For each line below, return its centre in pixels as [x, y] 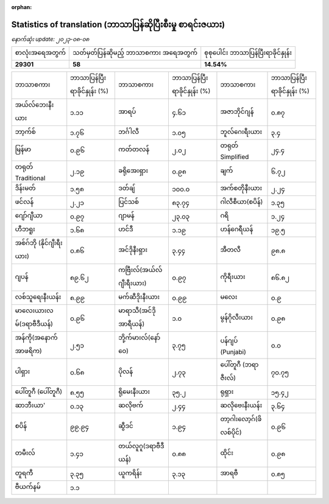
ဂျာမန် [126, 215]
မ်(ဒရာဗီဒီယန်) [34, 324]
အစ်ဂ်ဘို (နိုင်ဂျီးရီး [39, 243]
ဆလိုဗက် [130, 405]
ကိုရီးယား [233, 276]
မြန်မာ [23, 149]
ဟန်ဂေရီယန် [237, 229]
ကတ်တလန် [134, 149]
